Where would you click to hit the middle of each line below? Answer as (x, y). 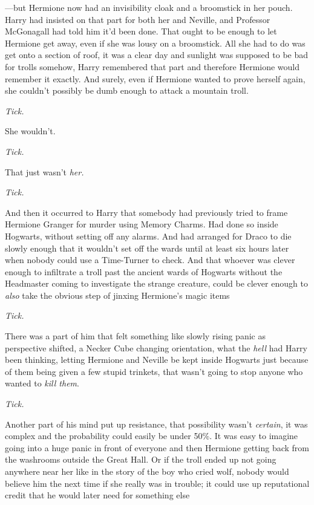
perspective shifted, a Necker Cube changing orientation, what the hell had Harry (156, 347)
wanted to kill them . (42, 383)
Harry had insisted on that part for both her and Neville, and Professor (138, 19)
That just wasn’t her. (44, 171)
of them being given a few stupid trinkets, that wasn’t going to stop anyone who (154, 371)
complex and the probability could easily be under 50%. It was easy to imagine (152, 436)
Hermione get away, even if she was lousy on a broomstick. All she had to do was (155, 43)
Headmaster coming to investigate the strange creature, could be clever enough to (156, 283)
